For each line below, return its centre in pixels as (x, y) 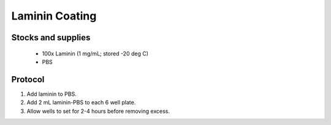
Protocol (28, 79)
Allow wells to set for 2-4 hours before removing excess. (98, 111)
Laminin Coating (54, 16)
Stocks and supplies (51, 37)
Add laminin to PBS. (51, 94)
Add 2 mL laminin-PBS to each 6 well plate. (81, 102)
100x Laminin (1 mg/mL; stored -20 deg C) (95, 53)
